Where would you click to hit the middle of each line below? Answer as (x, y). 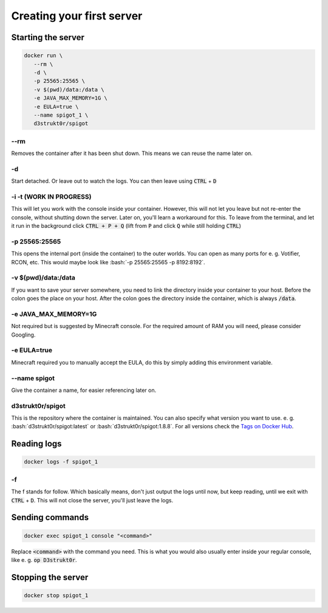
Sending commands (50, 517)
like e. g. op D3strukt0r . (44, 560)
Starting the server (48, 37)
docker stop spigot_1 (56, 595)
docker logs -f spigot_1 (61, 462)
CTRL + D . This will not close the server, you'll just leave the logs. (92, 500)
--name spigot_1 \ (61, 115)
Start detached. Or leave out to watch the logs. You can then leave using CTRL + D (114, 181)
